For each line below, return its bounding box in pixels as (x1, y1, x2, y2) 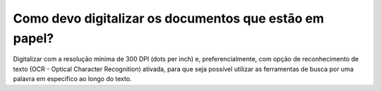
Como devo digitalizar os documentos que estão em (13, 11, 325, 26)
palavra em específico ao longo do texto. (13, 75, 132, 83)
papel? (13, 30, 54, 46)
